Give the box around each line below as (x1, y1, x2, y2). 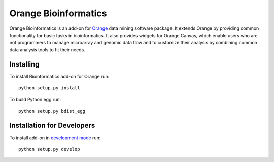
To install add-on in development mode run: (9, 135, 101, 141)
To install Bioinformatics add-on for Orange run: (9, 73, 110, 79)
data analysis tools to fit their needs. (9, 46, 86, 53)
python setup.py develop (18, 146, 80, 152)
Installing (9, 60, 40, 69)
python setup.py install (18, 85, 80, 91)
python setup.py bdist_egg (18, 108, 86, 114)
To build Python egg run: (9, 96, 61, 103)
